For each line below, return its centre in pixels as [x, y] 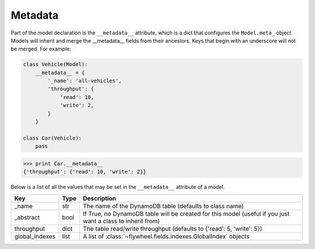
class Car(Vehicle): [52, 138]
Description [99, 198]
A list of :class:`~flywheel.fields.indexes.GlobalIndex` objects [166, 236]
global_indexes [35, 236]
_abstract [27, 217]
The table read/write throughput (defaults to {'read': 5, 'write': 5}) [172, 229]
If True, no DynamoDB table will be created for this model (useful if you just [186, 213]
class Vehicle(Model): [55, 65]
